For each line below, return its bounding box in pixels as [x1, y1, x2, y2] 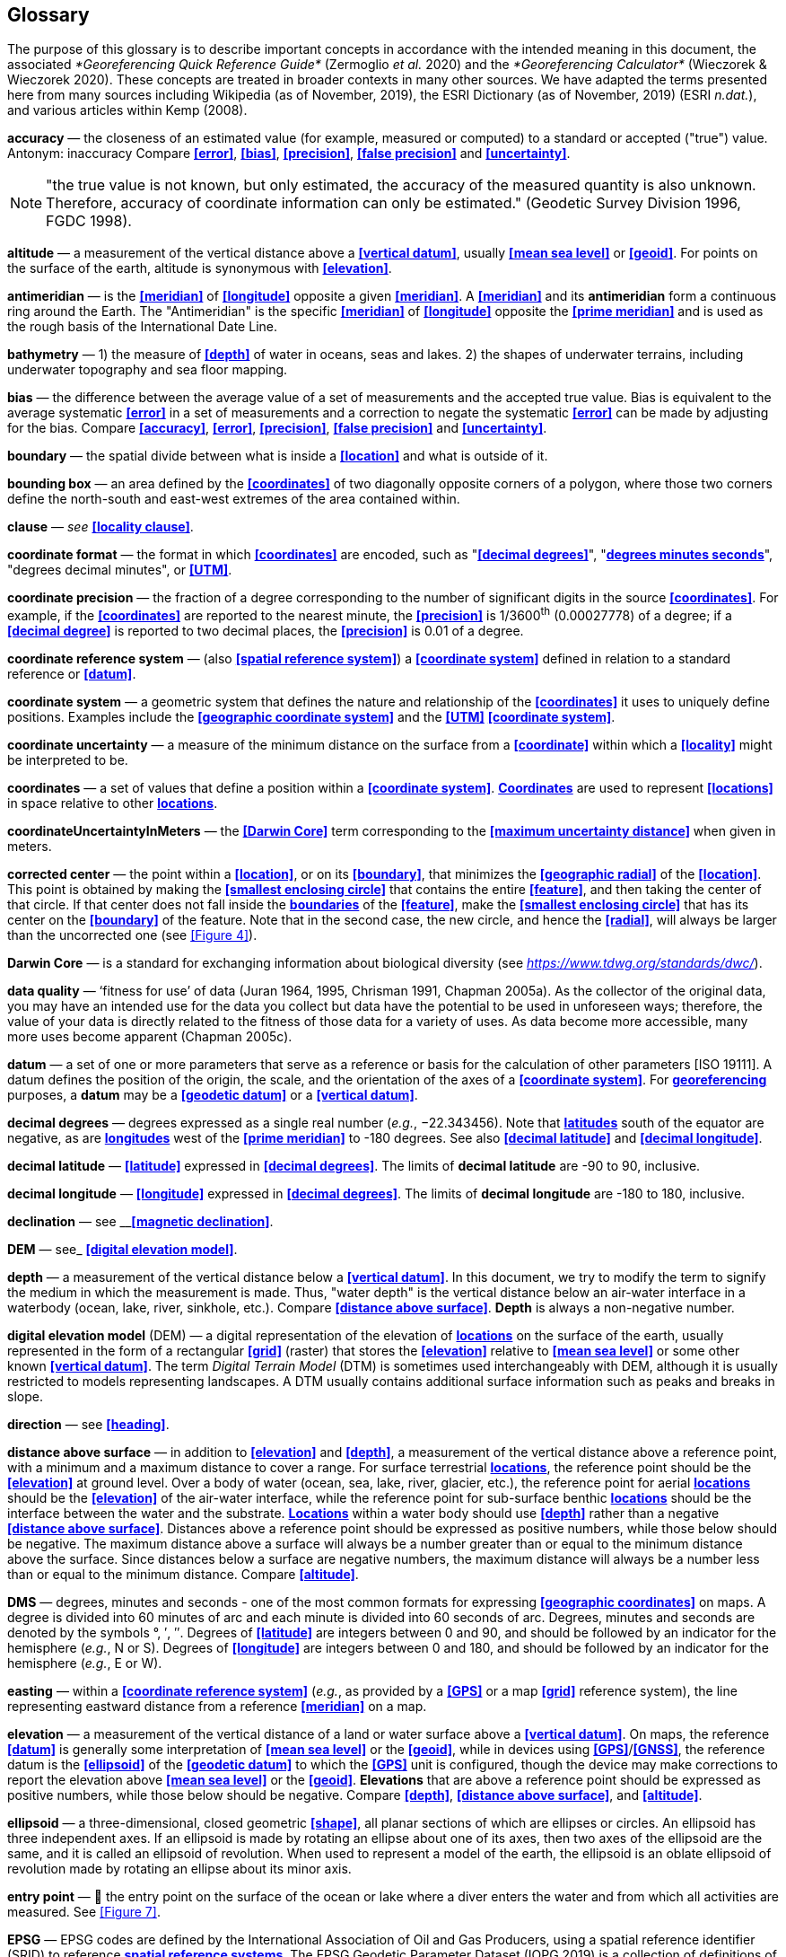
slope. [7, 1389, 43, 1405]
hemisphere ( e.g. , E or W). [7, 1655, 162, 1672]
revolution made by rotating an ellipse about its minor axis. [7, 1861, 352, 1877]
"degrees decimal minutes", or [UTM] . [7, 562, 232, 578]
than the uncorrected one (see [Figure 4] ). [7, 927, 258, 943]
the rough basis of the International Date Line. [7, 319, 277, 335]
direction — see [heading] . [7, 1417, 170, 1433]
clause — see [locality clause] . [7, 519, 194, 535]
